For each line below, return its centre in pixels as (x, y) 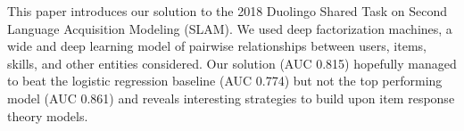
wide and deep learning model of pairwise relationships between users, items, (217, 46)
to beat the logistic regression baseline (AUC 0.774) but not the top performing (225, 81)
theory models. (48, 115)
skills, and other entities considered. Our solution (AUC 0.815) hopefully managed (232, 63)
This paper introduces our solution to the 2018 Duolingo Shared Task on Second (228, 11)
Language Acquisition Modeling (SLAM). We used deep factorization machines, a (230, 28)
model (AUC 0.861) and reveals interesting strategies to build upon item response (231, 98)
